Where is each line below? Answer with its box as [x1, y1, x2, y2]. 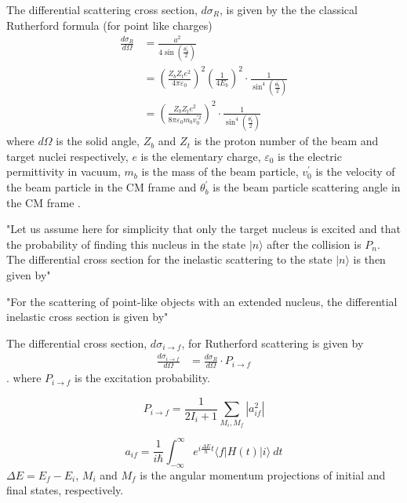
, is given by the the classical [220, 2, 358, 17]
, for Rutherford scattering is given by [181, 334, 364, 351]
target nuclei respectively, [6, 148, 129, 164]
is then [353, 251, 386, 268]
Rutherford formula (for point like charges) [6, 16, 213, 33]
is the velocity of [315, 163, 395, 180]
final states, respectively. [6, 482, 124, 498]
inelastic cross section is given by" [6, 308, 169, 325]
